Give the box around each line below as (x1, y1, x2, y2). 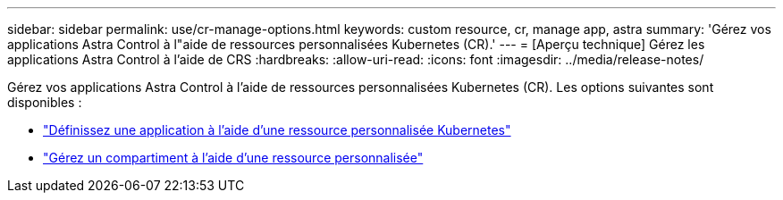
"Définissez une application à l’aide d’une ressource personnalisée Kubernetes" (43, 122, 511, 137)
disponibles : (7, 95, 82, 110)
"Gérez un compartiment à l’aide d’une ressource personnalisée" (43, 150, 424, 165)
